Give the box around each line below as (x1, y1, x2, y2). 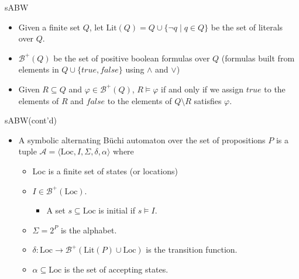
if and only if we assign (161, 82, 244, 95)
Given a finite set (18, 20, 80, 33)
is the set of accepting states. (64, 263, 169, 275)
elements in (18, 63, 59, 75)
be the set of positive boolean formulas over (53, 51, 210, 64)
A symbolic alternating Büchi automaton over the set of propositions (18, 133, 266, 146)
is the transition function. (146, 243, 238, 256)
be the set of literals (211, 20, 283, 33)
